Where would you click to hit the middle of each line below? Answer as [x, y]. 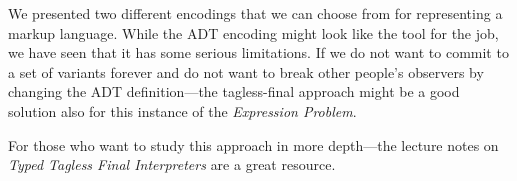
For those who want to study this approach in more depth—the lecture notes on [253, 144]
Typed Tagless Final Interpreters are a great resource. [172, 164]
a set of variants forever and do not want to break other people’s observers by [246, 71]
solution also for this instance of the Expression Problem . [182, 110]
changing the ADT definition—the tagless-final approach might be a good [234, 91]
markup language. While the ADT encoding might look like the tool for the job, [253, 32]
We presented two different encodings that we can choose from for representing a [255, 13]
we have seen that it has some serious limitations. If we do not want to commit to [258, 52]
